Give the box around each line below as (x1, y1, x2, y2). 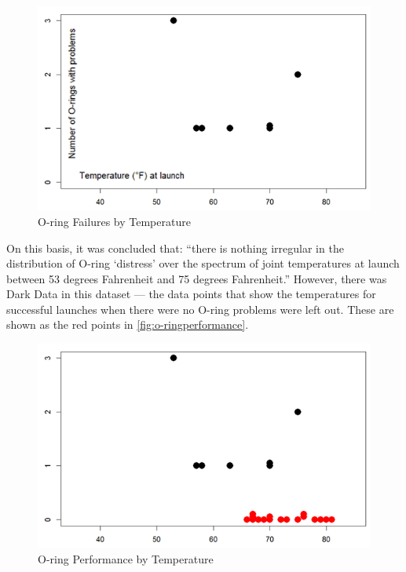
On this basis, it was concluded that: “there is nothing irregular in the (6, 239, 344, 256)
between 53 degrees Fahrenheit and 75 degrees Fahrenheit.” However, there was (6, 270, 387, 286)
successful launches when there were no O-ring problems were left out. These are (6, 301, 394, 317)
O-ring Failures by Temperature (38, 213, 191, 229)
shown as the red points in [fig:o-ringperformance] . (6, 316, 249, 333)
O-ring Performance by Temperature (38, 551, 214, 567)
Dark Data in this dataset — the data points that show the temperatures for (6, 286, 376, 302)
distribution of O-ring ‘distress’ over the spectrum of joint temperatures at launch (6, 255, 400, 271)
